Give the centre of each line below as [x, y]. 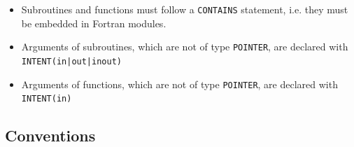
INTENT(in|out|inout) [71, 61]
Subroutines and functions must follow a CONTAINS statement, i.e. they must [185, 9]
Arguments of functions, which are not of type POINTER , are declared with [179, 84]
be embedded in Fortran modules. [94, 23]
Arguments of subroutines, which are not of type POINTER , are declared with [185, 47]
